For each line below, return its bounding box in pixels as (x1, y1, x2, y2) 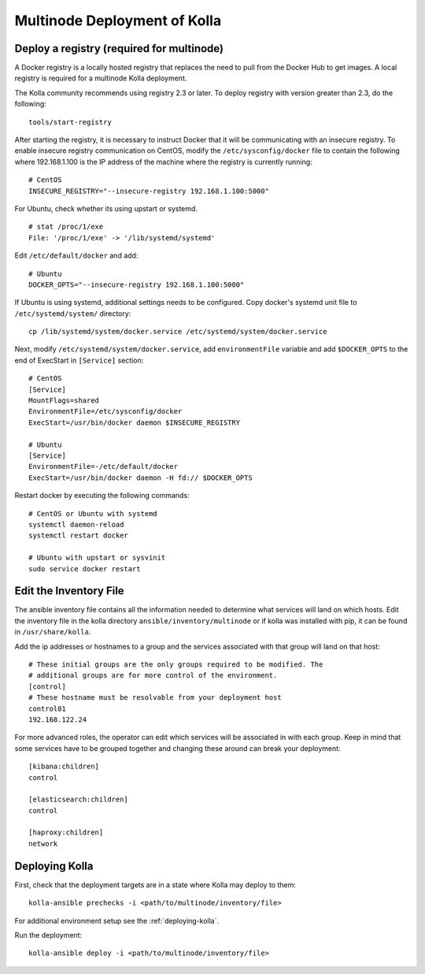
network (28, 839, 58, 848)
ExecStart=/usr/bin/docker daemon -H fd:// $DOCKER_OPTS (28, 473, 253, 482)
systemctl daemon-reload (28, 520, 124, 529)
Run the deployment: (14, 930, 83, 939)
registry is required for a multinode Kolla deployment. (14, 73, 187, 83)
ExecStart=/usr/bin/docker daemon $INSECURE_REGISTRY (28, 418, 240, 427)
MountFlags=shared (28, 396, 100, 405)
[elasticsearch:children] (28, 795, 129, 804)
